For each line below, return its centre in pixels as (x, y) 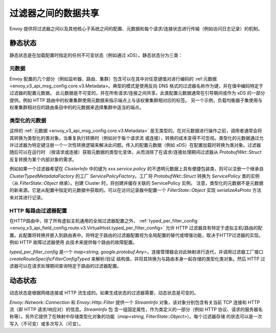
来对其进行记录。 (27, 197)
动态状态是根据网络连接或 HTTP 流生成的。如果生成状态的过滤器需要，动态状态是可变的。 (104, 293)
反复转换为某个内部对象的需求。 (43, 159)
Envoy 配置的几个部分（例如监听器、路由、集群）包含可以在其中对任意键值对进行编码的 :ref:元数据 (113, 79)
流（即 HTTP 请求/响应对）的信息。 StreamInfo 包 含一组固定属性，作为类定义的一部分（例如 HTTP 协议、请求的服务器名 (136, 309)
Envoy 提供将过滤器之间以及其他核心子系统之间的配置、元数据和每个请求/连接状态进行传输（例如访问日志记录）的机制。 (136, 29)
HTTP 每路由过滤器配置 (38, 211)
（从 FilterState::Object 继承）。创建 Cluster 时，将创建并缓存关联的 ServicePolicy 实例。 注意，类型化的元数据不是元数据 (136, 183)
